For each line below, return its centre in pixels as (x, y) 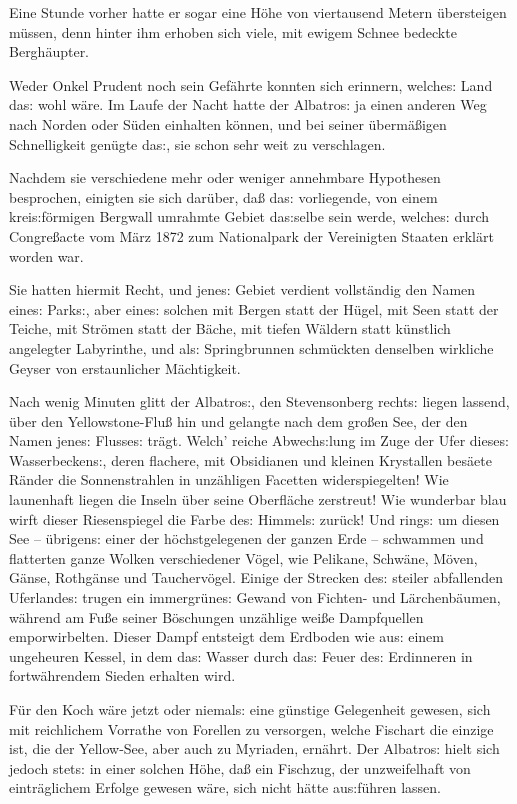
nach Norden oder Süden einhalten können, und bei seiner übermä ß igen (228, 123)
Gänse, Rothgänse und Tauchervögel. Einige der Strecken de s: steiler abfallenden (256, 577)
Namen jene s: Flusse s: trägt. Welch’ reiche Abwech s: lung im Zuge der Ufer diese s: (259, 440)
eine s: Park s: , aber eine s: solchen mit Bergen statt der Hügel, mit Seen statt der (254, 308)
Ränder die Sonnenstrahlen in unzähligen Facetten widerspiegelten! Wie (229, 479)
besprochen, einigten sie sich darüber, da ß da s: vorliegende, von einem (223, 196)
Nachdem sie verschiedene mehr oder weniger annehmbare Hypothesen (225, 177)
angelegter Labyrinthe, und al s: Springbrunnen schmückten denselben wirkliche (251, 347)
